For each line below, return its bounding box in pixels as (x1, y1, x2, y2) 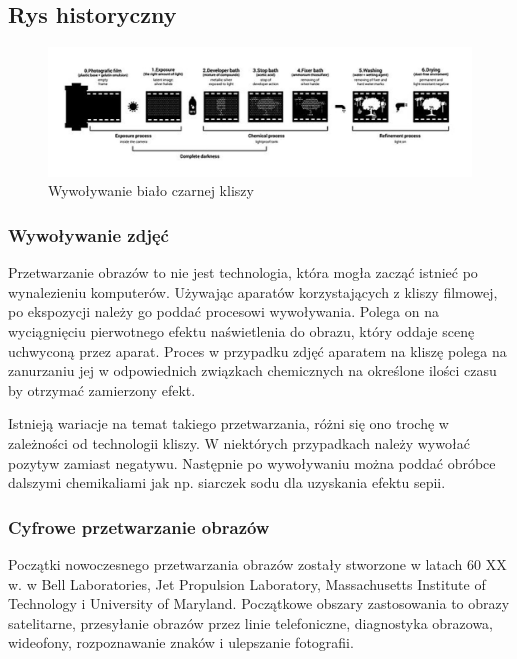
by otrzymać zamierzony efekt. (8, 379, 196, 400)
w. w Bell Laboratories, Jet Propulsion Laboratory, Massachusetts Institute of (8, 573, 486, 594)
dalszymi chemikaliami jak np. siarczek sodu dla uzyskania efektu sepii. (8, 472, 446, 493)
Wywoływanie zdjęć (8, 222, 169, 247)
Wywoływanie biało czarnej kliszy (48, 180, 254, 201)
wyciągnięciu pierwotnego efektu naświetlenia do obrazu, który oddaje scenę (8, 320, 475, 341)
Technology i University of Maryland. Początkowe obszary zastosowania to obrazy (8, 593, 510, 614)
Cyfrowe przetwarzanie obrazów (8, 514, 270, 539)
